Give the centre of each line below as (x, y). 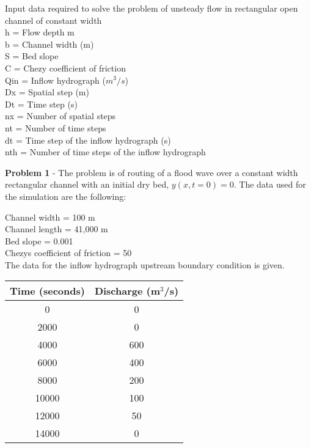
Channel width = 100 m (50, 217)
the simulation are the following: (66, 196)
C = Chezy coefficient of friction (65, 68)
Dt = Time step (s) (41, 104)
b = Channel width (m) (49, 44)
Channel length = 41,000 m (57, 229)
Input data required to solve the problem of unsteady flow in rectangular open (152, 8)
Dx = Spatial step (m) (47, 92)
